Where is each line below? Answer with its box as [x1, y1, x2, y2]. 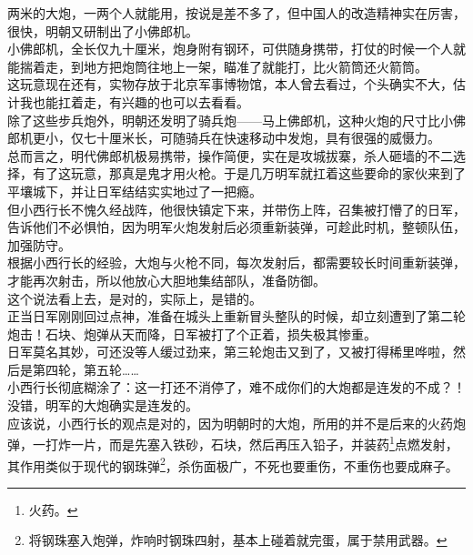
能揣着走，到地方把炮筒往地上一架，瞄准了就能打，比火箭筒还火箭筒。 [7, 56, 428, 76]
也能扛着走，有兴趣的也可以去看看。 [32, 92, 249, 111]
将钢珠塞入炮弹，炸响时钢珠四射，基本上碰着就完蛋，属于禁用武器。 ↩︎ [28, 530, 448, 550]
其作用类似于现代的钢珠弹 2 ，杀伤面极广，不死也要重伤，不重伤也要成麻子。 [7, 453, 458, 475]
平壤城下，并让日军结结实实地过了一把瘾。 [7, 181, 262, 200]
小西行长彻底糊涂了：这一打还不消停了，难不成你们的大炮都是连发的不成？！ [7, 378, 466, 397]
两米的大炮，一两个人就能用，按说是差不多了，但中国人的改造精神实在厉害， [7, 4, 466, 22]
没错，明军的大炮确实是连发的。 [7, 396, 198, 415]
